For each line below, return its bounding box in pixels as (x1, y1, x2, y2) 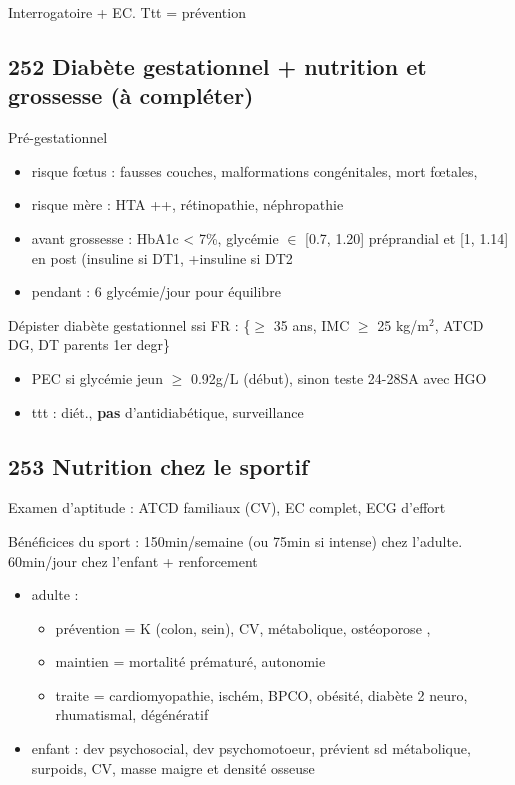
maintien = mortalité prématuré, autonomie (55, 651, 326, 672)
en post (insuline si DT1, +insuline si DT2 (31, 247, 293, 268)
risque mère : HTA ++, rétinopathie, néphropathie (31, 194, 344, 215)
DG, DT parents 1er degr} (8, 334, 171, 355)
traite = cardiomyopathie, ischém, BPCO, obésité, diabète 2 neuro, (55, 684, 468, 705)
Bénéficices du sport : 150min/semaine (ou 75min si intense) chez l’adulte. (8, 530, 463, 551)
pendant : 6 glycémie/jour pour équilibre (31, 281, 281, 302)
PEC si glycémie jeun (31, 367, 163, 388)
